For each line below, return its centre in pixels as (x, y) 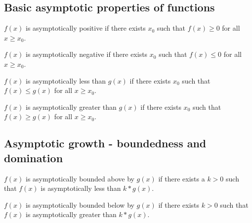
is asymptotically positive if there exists (86, 28)
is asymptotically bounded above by (80, 178)
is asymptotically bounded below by (80, 204)
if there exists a (182, 178)
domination (34, 157)
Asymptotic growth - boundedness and (105, 143)
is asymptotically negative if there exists (87, 54)
